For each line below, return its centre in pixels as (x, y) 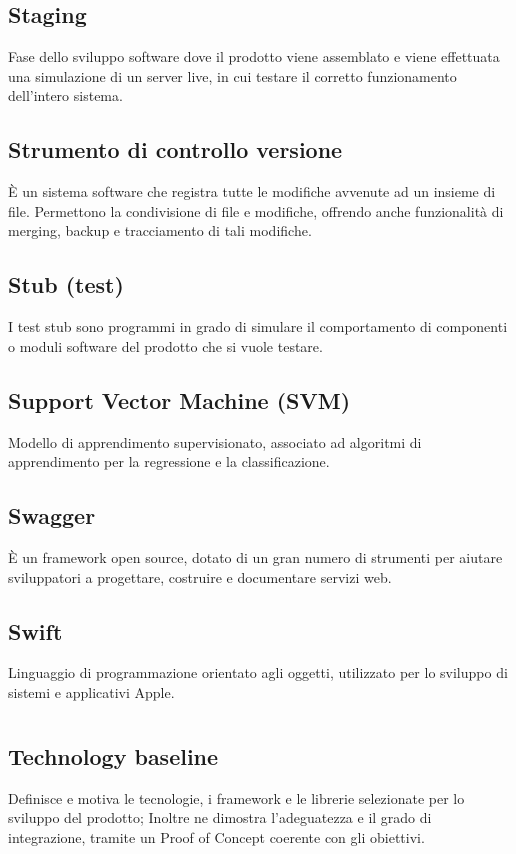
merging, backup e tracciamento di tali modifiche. (160, 230)
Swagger (52, 515)
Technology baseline (113, 755)
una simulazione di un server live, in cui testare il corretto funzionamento (232, 75)
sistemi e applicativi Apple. (91, 691)
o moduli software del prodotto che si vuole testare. (165, 345)
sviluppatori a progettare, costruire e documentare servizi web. (200, 576)
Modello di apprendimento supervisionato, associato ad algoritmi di (215, 441)
